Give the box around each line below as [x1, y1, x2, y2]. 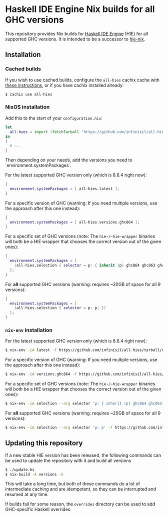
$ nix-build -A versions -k [5, 471, 64, 477]
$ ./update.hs [5, 467, 35, 472]
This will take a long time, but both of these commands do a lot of [5, 481, 140, 487]
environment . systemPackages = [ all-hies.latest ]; [9, 186, 120, 191]
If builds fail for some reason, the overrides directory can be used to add [5, 501, 155, 507]
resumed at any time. [5, 491, 49, 497]
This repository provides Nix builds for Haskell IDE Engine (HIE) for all [5, 30, 148, 36]
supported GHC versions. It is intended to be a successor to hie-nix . [5, 36, 145, 42]
